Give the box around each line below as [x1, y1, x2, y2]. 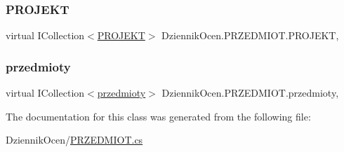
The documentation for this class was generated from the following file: [6, 109, 311, 123]
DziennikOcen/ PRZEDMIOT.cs [6, 132, 143, 147]
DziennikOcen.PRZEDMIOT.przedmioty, [161, 85, 339, 100]
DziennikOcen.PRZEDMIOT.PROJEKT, [161, 28, 339, 43]
